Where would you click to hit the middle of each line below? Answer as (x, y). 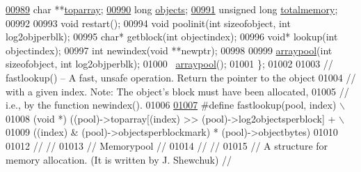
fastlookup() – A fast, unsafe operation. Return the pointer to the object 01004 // (181, 77)
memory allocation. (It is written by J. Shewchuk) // (119, 159)
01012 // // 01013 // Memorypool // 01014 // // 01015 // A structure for (167, 145)
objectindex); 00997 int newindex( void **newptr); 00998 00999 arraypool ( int (169, 50)
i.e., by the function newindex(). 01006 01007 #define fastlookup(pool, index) (171, 105)
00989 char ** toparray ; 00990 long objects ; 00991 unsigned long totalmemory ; (172, 9)
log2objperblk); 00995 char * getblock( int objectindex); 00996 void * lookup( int (172, 37)
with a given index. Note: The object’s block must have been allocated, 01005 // (177, 91)
